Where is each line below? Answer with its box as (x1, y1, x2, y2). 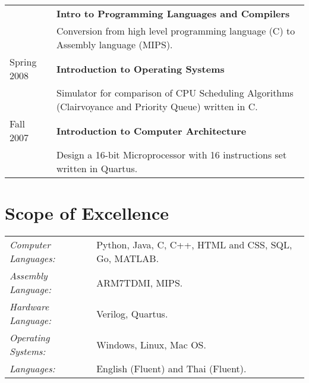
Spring (10, 55, 37, 68)
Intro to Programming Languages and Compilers (56, 7, 290, 20)
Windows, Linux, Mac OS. (96, 337, 206, 351)
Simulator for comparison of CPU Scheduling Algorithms (56, 86, 294, 99)
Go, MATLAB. (96, 251, 159, 266)
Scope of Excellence (5, 201, 169, 225)
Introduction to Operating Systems (56, 61, 225, 76)
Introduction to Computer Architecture (56, 123, 247, 138)
